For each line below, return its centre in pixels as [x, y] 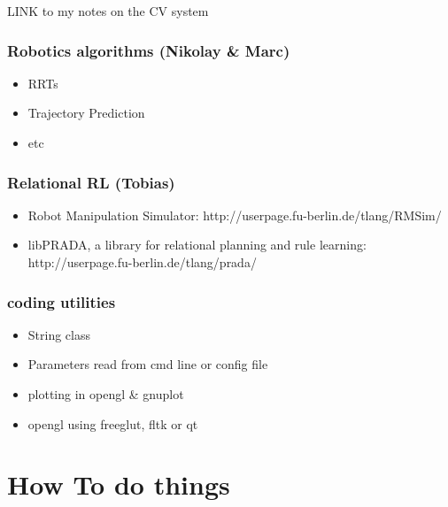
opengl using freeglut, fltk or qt [113, 423]
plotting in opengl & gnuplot [106, 394]
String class [59, 334]
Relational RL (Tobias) [91, 182]
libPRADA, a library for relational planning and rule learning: [197, 245]
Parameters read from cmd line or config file [148, 364]
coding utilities [62, 301]
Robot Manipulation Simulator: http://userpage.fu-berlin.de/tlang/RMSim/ [235, 215]
